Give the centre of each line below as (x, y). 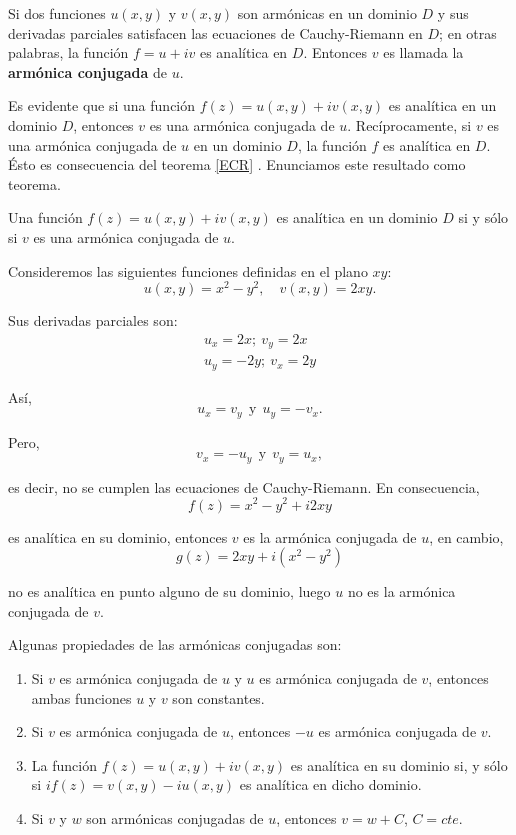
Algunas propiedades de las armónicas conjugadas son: (175, 644)
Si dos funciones (57, 13)
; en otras (468, 32)
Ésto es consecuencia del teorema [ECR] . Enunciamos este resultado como (237, 164)
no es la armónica (401, 591)
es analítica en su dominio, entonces (118, 536)
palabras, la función (68, 52)
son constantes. (218, 697)
